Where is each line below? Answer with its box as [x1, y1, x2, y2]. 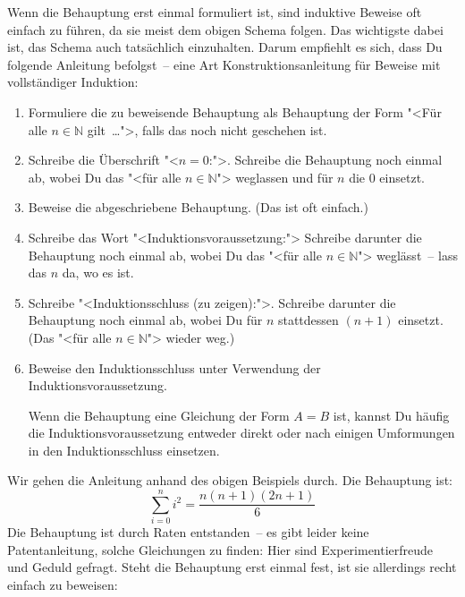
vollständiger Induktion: [7, 72, 139, 91]
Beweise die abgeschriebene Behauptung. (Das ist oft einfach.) [28, 198, 368, 217]
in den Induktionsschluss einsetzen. [28, 440, 220, 459]
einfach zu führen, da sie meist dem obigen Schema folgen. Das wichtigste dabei [7, 20, 444, 38]
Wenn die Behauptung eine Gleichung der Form [28, 405, 290, 424]
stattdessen [277, 311, 339, 329]
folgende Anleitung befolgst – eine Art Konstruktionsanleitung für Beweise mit [7, 55, 441, 73]
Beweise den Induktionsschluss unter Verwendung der [28, 358, 321, 377]
